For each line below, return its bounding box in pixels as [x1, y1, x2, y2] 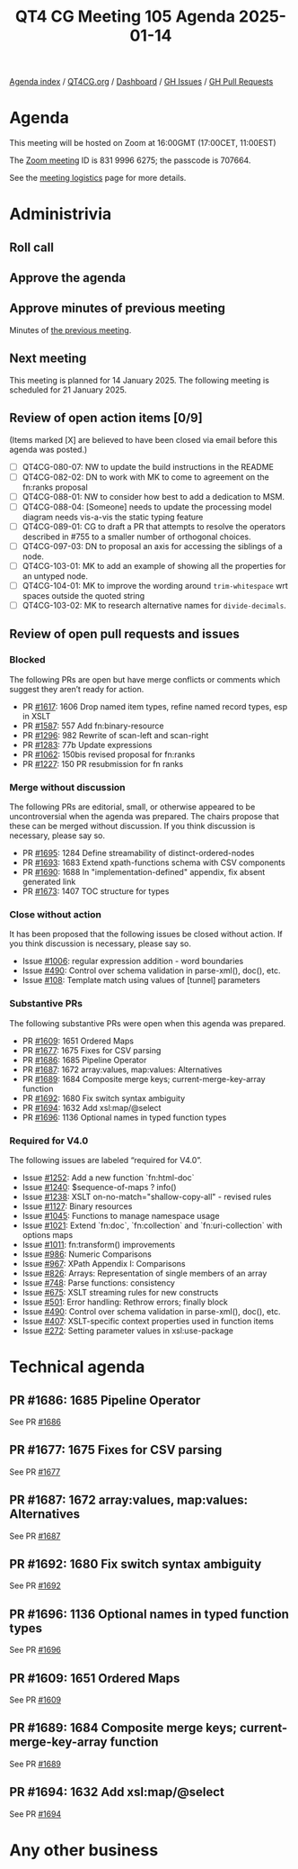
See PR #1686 [9, 1416, 61, 1427]
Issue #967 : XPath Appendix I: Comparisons [22, 1258, 186, 1269]
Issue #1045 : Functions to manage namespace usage [22, 1210, 220, 1221]
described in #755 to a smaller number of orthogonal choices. [22, 531, 251, 542]
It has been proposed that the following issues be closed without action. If [9, 929, 283, 940]
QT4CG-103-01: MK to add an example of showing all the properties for [22, 560, 286, 571]
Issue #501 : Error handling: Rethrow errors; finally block [22, 1296, 229, 1307]
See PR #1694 [9, 1808, 62, 1819]
